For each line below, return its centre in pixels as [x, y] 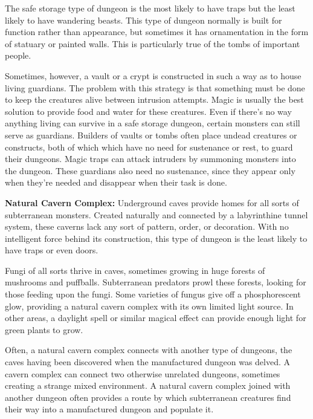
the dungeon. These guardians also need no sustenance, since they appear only [150, 170]
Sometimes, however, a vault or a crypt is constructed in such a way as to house [153, 75]
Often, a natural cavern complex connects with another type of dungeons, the [149, 350]
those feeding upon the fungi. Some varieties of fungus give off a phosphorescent [153, 294]
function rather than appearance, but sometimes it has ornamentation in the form [157, 32]
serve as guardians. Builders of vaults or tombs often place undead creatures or [151, 135]
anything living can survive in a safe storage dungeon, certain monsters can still [153, 123]
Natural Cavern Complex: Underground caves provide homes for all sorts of [152, 202]
